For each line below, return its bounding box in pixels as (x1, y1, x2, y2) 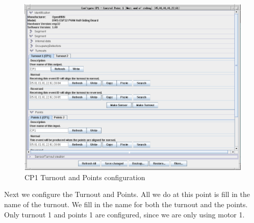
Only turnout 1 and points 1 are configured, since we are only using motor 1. (4, 209, 245, 219)
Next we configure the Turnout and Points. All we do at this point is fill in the (4, 189, 250, 200)
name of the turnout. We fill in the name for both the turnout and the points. (4, 199, 248, 210)
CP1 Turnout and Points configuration (24, 171, 145, 182)
